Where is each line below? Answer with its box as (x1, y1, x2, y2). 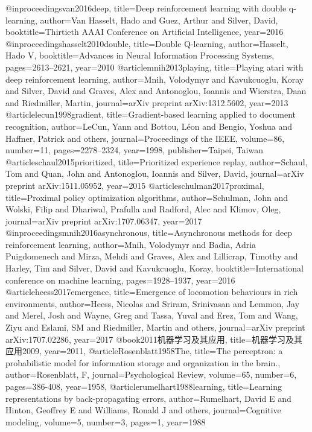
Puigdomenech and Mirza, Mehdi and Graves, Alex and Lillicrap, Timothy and (5, 250, 298, 262)
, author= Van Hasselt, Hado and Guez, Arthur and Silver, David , (35, 13, 278, 26)
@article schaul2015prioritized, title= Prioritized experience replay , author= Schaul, (5, 155, 308, 168)
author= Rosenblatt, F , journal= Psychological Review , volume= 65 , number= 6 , (5, 368, 297, 381)
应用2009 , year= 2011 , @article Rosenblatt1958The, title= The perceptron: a (5, 345, 283, 357)
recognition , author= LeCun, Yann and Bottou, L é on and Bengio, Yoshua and (5, 119, 293, 132)
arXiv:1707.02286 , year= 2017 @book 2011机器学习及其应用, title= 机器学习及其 (5, 332, 303, 345)
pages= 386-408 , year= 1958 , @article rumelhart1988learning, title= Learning (5, 380, 282, 392)
